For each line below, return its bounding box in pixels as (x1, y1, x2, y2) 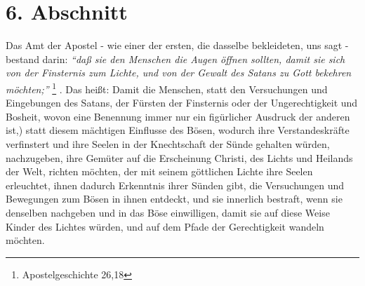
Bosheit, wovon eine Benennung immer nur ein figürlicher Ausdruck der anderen (6, 109, 350, 123)
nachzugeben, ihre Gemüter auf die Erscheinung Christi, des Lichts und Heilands (6, 150, 353, 165)
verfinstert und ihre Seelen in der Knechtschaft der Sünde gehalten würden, (6, 136, 330, 151)
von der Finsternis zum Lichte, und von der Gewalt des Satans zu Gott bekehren (6, 65, 352, 80)
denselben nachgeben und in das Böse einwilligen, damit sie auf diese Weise (6, 205, 330, 219)
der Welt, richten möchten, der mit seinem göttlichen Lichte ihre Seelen (6, 164, 313, 179)
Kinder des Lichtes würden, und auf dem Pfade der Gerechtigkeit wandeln (6, 219, 324, 233)
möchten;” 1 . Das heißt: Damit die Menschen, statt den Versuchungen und (6, 79, 328, 96)
